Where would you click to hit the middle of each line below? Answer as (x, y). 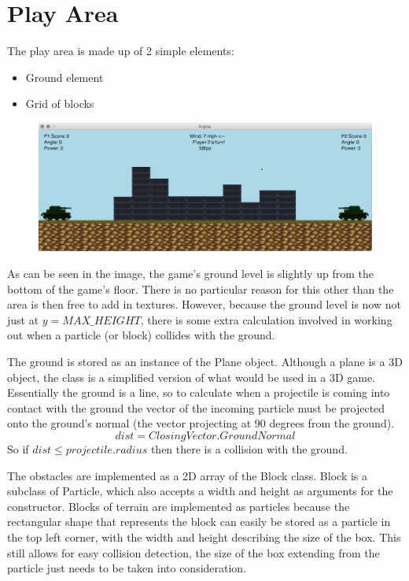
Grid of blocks (60, 104)
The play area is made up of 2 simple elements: (121, 51)
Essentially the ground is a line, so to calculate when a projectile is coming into (199, 392)
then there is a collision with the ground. (249, 448)
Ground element (64, 77)
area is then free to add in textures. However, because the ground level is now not (204, 304)
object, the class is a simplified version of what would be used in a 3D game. (192, 377)
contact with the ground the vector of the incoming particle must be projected (196, 407)
